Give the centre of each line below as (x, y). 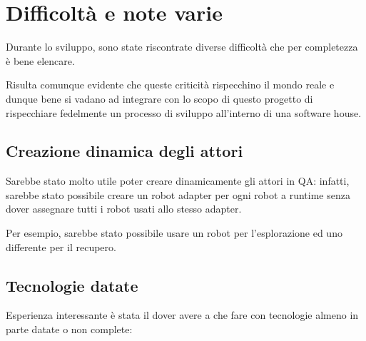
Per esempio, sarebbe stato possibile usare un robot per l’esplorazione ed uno (174, 233)
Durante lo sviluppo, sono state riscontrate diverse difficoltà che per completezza (182, 47)
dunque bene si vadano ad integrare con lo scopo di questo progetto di (159, 98)
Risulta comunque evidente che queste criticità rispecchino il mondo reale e (170, 85)
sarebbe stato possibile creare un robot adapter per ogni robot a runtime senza (178, 194)
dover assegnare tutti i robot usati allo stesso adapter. (124, 209)
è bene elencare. (40, 60)
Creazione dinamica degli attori (124, 151)
